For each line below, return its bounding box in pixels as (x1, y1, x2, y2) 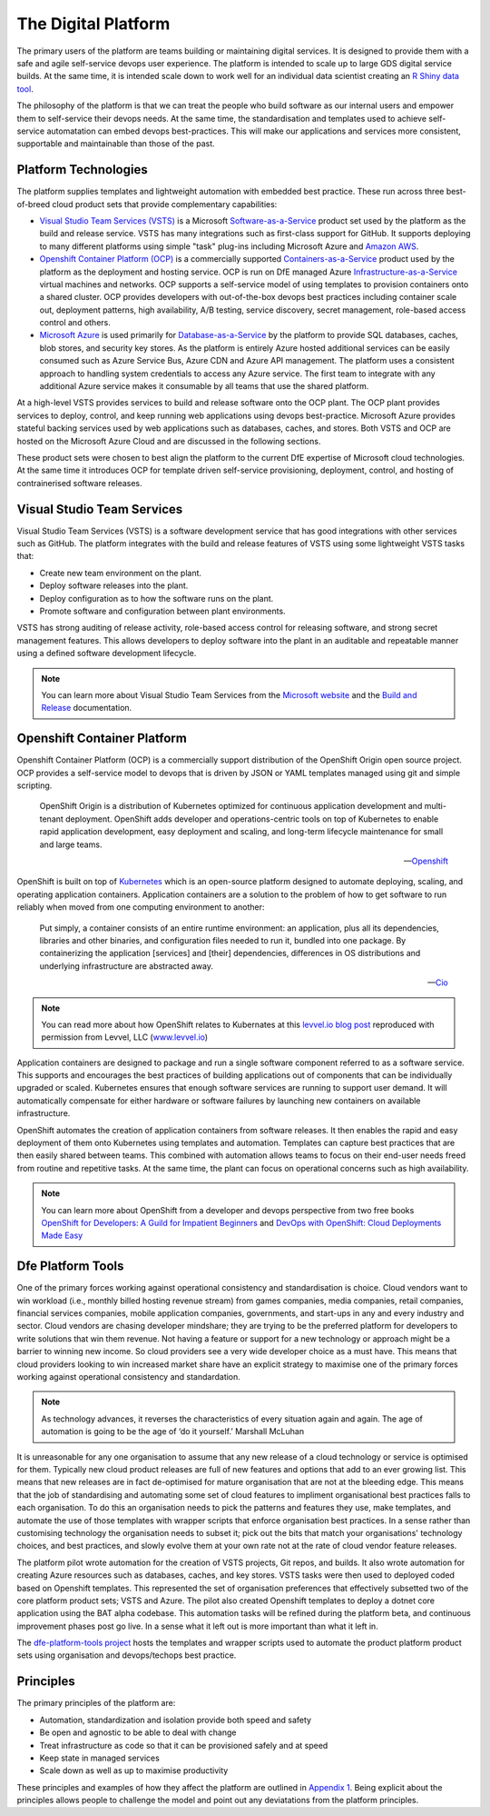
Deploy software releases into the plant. (39, 580, 189, 591)
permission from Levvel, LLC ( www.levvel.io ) (41, 1032, 209, 1043)
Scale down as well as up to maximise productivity (39, 1765, 229, 1776)
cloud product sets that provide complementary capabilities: (52, 198, 278, 209)
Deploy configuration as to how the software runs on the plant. (39, 593, 274, 604)
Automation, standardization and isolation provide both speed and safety (39, 1714, 312, 1725)
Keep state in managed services (39, 1752, 161, 1763)
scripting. (16, 780, 53, 791)
